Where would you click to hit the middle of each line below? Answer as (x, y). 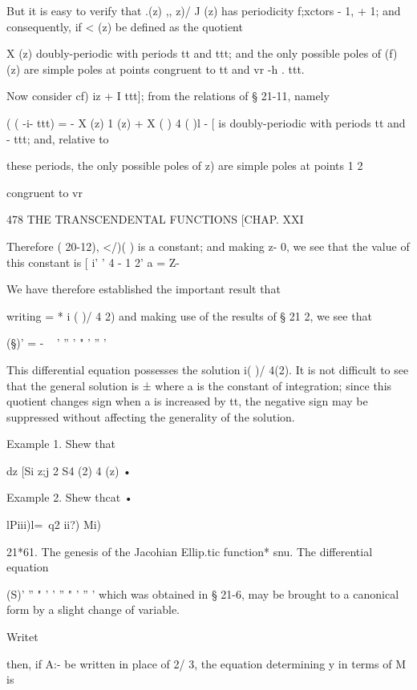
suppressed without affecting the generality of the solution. (151, 416)
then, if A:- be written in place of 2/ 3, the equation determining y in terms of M (206, 663)
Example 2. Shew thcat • (70, 497)
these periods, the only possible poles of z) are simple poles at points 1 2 (185, 165)
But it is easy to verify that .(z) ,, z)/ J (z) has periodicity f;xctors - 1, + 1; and (204, 10)
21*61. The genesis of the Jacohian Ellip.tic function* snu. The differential (190, 551)
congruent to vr (45, 192)
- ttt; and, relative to (58, 138)
